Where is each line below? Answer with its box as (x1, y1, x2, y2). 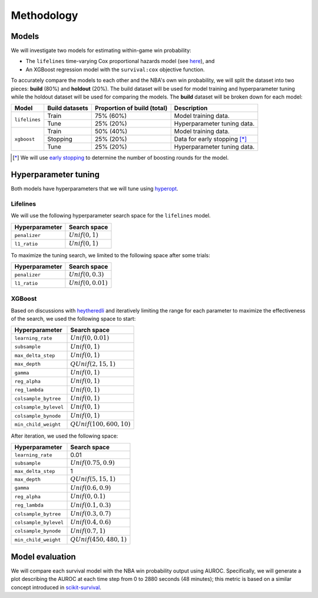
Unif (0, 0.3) (68, 271, 104, 278)
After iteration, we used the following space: (11, 432, 118, 439)
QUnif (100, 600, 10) (70, 420, 131, 428)
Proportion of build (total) (95, 104, 168, 112)
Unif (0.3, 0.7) (70, 510, 111, 517)
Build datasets (47, 104, 88, 112)
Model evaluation (11, 551, 76, 561)
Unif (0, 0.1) (70, 492, 106, 501)
